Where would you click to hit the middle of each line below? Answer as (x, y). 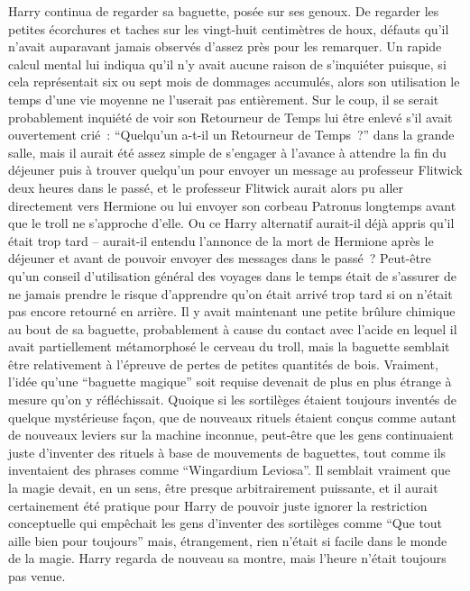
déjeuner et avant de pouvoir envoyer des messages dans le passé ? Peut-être (220, 258)
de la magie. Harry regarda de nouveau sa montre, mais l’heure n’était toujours (227, 558)
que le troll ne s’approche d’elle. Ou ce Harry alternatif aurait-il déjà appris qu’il (231, 223)
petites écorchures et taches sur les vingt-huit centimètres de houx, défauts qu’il (229, 28)
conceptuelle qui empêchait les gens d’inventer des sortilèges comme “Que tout (226, 523)
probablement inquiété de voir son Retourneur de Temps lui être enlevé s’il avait (230, 117)
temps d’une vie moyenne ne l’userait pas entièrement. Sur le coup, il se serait (224, 99)
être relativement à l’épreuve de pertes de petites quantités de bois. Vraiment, (223, 364)
